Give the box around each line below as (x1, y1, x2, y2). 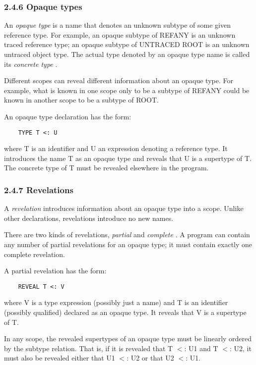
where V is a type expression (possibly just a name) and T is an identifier (4, 297, 228, 308)
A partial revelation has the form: (4, 265, 107, 276)
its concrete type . (4, 58, 58, 69)
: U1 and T (184, 343, 218, 353)
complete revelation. (4, 249, 65, 259)
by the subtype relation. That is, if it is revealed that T (4, 343, 173, 353)
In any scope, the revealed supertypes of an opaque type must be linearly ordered (4, 333, 252, 344)
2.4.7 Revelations (4, 183, 73, 196)
